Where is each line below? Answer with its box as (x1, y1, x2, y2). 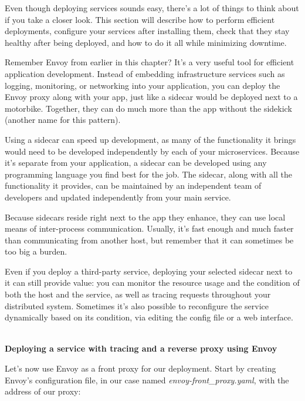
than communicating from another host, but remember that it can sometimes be (5, 233, 294, 246)
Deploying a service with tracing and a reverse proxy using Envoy (5, 342, 277, 355)
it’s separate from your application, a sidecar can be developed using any (5, 156, 267, 169)
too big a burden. (5, 245, 67, 258)
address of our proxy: (5, 385, 81, 397)
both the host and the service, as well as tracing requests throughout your (5, 288, 271, 300)
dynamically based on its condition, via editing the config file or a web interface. (5, 311, 293, 323)
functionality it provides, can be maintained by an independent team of (5, 179, 262, 192)
